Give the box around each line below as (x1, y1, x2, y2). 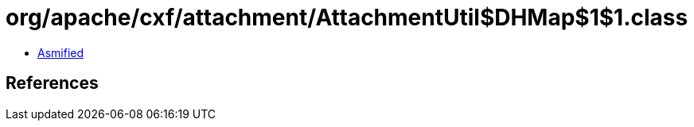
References (6, 73, 99, 94)
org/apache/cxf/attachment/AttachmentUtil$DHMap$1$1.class (6, 4, 688, 31)
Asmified (37, 45, 84, 60)
